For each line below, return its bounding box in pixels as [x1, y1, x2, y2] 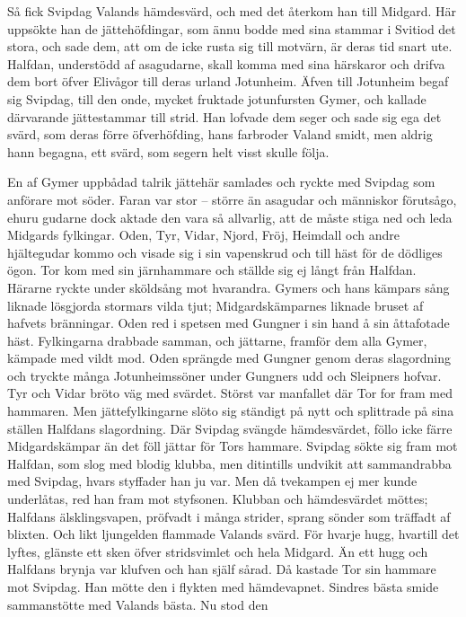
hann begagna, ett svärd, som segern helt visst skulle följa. [7, 142, 330, 161]
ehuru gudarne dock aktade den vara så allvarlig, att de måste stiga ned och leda [7, 207, 453, 226]
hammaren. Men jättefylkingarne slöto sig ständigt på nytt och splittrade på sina [7, 401, 454, 420]
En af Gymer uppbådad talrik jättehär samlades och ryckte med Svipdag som [7, 172, 435, 191]
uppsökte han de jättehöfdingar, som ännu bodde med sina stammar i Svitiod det [7, 19, 456, 38]
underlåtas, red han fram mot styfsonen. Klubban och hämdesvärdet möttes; [7, 489, 428, 508]
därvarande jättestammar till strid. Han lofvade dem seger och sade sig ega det [7, 107, 442, 126]
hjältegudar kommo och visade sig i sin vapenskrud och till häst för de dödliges [7, 242, 443, 261]
